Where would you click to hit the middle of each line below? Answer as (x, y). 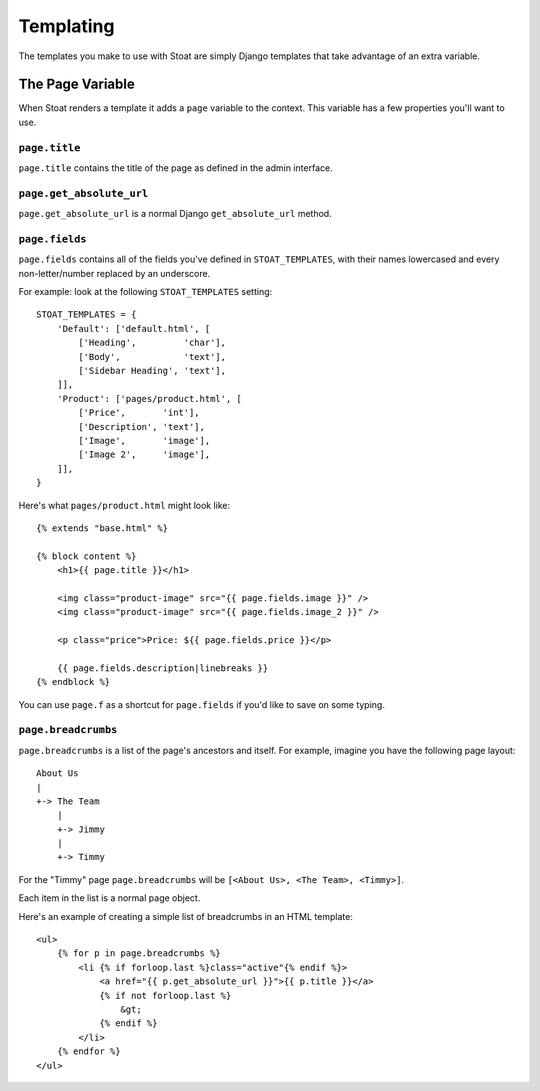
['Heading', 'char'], (152, 343)
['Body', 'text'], (152, 356)
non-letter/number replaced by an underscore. (114, 273)
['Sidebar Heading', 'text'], (152, 370)
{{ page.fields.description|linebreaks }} (162, 668)
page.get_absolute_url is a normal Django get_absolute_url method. (175, 214)
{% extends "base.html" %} (102, 528)
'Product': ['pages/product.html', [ (149, 398)
